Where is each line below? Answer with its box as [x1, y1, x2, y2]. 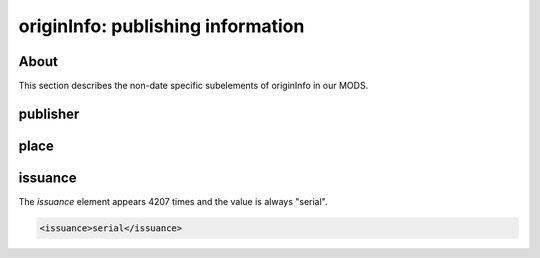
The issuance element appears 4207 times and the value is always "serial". [18, 196, 329, 207]
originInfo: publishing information [18, 15, 305, 37]
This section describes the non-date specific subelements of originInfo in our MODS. [18, 80, 369, 92]
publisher [18, 105, 80, 122]
